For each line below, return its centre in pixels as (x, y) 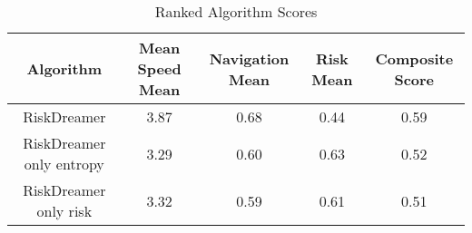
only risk (64, 211)
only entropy (64, 164)
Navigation (249, 58)
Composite (414, 58)
